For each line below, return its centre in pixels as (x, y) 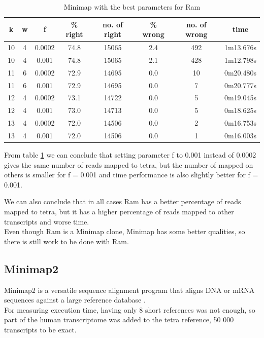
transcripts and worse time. (47, 221)
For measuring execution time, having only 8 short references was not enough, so (130, 309)
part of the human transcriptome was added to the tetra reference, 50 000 (119, 320)
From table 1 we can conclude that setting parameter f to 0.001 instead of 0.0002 (130, 155)
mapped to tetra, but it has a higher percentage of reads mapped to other (119, 211)
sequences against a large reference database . (75, 300)
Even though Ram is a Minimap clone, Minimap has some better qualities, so (125, 231)
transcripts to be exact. (40, 329)
